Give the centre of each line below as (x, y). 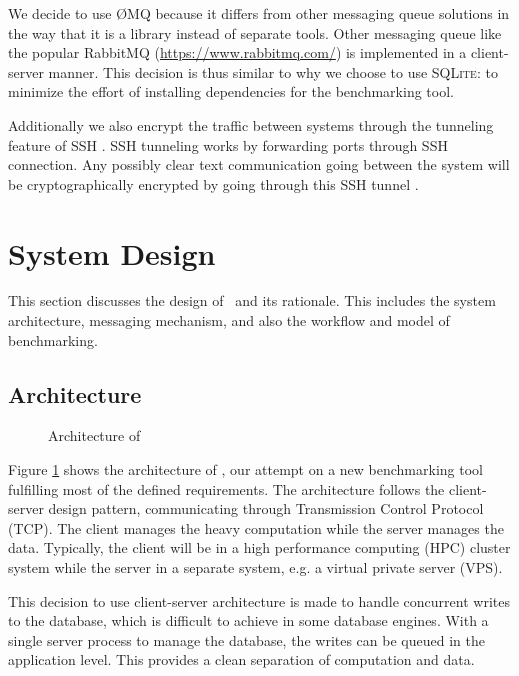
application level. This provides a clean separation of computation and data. (241, 659)
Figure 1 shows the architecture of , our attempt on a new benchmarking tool (245, 469)
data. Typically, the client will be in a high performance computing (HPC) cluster (259, 547)
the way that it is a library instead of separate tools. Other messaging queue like (255, 32)
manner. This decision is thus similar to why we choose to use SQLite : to (273, 71)
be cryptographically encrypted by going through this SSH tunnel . (213, 183)
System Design (112, 252)
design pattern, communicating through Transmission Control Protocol (266, 508)
